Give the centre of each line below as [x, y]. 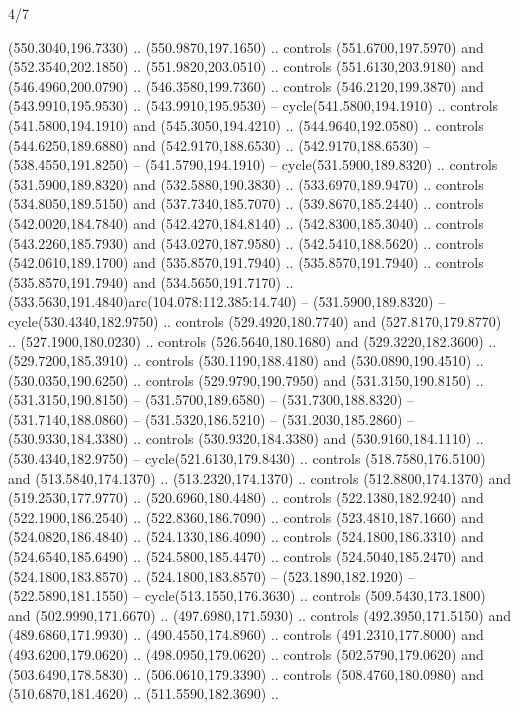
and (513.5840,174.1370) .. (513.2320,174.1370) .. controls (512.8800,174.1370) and [259, 477]
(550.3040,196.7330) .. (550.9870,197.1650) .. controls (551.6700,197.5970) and [246, 46]
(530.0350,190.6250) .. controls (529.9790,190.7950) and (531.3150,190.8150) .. [246, 379]
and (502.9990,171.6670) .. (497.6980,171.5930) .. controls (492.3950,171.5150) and [259, 614]
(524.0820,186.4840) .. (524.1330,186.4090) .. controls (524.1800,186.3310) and [246, 536]
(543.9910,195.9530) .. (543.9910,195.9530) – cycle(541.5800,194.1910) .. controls [253, 105]
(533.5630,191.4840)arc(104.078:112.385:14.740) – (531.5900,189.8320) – [227, 301]
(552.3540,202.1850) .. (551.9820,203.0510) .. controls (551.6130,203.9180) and [246, 66]
